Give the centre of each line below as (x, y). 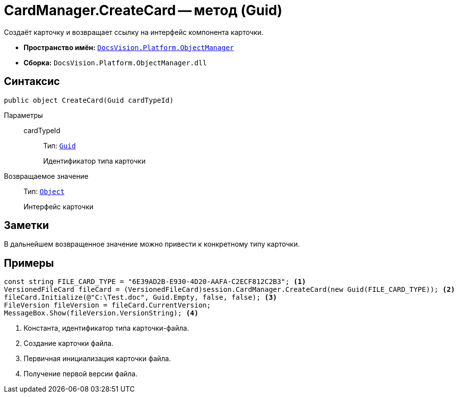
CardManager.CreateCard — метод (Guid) (143, 10)
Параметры (24, 115)
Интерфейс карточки (59, 206)
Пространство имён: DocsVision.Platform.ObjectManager (129, 47)
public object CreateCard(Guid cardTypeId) (89, 100)
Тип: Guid (60, 145)
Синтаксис (32, 82)
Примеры (29, 263)
